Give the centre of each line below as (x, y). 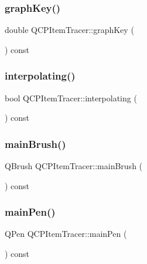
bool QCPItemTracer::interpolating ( (71, 98)
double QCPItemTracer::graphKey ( (69, 30)
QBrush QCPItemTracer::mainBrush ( (74, 166)
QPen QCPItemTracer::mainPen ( (66, 234)
